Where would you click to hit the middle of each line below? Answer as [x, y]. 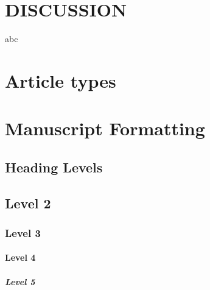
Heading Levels [54, 167]
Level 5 [20, 281]
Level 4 [20, 257]
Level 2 [28, 203]
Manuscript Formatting [105, 128]
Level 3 [23, 232]
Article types [61, 80]
